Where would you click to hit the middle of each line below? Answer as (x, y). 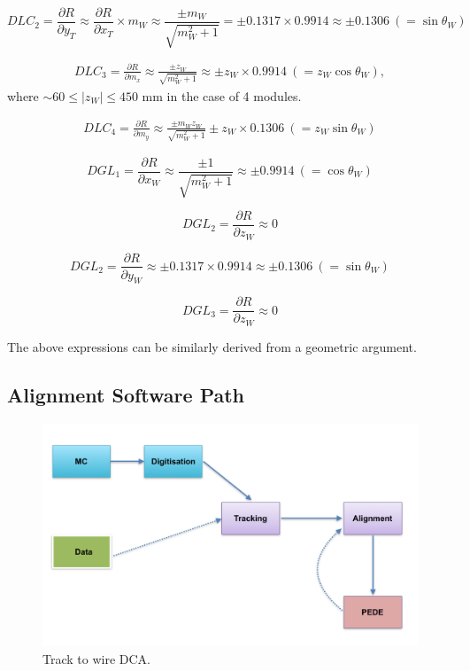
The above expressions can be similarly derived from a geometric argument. (212, 346)
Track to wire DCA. (96, 659)
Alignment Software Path (126, 394)
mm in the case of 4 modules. (222, 95)
